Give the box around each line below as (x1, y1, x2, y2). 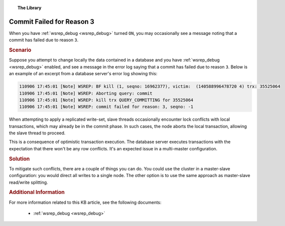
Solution (9, 155, 30, 162)
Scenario (9, 47, 32, 53)
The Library (17, 5, 42, 11)
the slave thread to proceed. (9, 130, 66, 136)
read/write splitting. (9, 179, 48, 185)
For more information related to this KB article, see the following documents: (9, 199, 162, 205)
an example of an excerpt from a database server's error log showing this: (9, 71, 158, 77)
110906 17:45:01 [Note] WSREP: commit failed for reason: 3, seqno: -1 (19, 104, 194, 110)
